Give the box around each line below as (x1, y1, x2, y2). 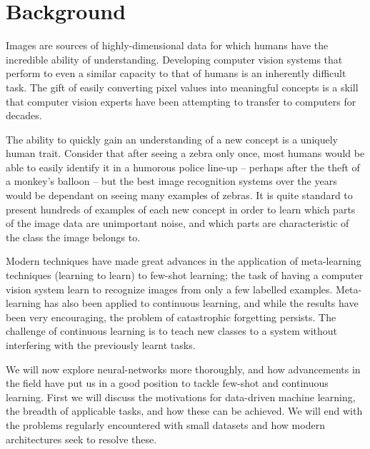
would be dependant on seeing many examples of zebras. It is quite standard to (6, 188, 353, 203)
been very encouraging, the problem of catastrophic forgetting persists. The (6, 309, 336, 324)
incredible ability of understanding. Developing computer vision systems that (6, 51, 343, 66)
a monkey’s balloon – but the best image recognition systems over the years (6, 173, 337, 188)
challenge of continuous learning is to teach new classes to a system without (6, 323, 338, 338)
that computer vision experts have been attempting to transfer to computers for (6, 94, 356, 109)
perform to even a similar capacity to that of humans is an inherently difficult (6, 66, 346, 81)
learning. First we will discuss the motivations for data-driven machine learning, (6, 389, 356, 404)
